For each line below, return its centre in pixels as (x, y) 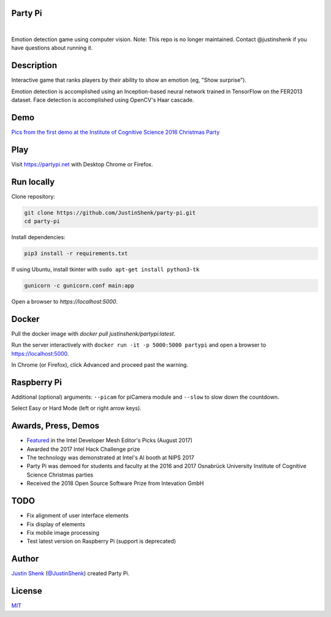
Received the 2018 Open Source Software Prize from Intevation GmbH (115, 483)
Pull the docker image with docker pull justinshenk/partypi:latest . (93, 334)
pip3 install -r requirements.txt (76, 254)
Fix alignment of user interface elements (78, 516)
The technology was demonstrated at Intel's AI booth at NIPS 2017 (110, 458)
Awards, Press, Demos (55, 426)
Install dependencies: (38, 237)
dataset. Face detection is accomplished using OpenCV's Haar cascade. (103, 100)
